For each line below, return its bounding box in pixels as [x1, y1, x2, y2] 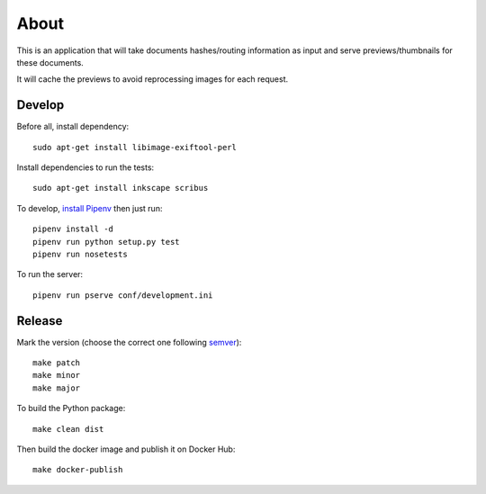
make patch [32, 358, 81, 368]
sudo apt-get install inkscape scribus [32, 183, 209, 193]
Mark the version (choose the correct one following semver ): [16, 337, 242, 347]
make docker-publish [32, 464, 123, 475]
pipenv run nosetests [32, 248, 128, 259]
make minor [32, 370, 81, 381]
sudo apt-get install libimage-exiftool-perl [32, 142, 238, 152]
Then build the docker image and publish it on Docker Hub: [16, 444, 236, 454]
